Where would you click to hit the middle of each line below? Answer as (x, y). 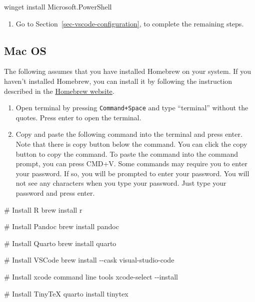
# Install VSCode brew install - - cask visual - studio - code (89, 260)
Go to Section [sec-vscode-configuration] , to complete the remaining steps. (130, 23)
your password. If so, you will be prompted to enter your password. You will (132, 173)
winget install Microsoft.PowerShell (58, 6)
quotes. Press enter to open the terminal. (78, 117)
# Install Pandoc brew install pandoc (61, 226)
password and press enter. (55, 192)
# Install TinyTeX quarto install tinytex (66, 293)
